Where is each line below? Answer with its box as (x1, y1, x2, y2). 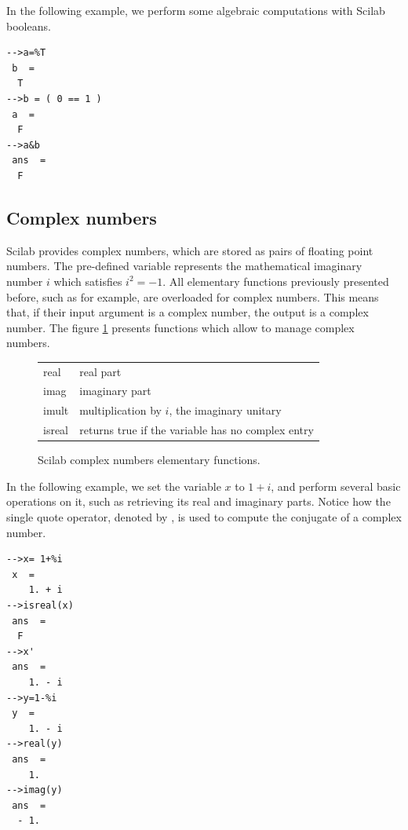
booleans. (6, 17, 51, 34)
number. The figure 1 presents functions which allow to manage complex (6, 319, 355, 335)
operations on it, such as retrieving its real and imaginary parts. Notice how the (6, 493, 391, 510)
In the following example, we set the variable (6, 477, 221, 494)
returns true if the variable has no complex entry (79, 422, 314, 438)
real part (79, 363, 122, 379)
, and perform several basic (271, 477, 401, 494)
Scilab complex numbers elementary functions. (38, 452, 260, 468)
